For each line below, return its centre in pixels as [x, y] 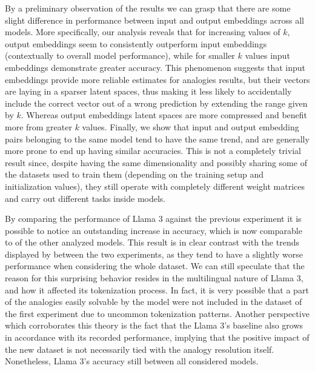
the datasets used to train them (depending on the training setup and [134, 174]
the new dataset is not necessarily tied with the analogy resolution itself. [140, 349]
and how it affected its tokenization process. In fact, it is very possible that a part [157, 289]
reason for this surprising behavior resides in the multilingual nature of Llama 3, [154, 278]
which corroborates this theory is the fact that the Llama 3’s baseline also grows [154, 325]
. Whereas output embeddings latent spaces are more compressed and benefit [164, 115]
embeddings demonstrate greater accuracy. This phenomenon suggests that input [155, 67]
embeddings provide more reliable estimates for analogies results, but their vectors [157, 79]
